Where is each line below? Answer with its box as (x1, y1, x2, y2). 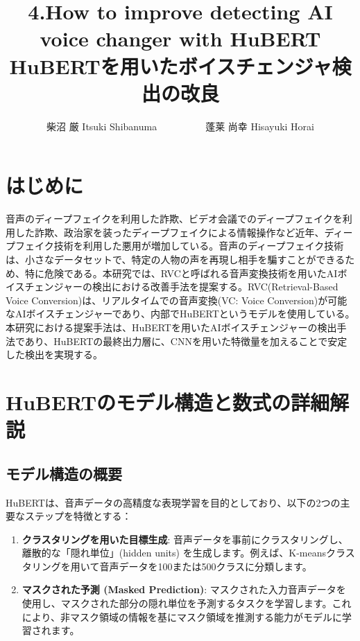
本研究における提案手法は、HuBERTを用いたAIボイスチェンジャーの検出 (6, 319, 337, 334)
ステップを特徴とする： (24, 509, 132, 523)
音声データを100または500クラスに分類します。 (99, 559, 312, 573)
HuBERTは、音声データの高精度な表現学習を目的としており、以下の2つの (6, 495, 341, 509)
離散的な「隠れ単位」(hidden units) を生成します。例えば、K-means (22, 545, 327, 560)
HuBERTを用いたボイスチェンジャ (9, 51, 332, 80)
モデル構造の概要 (6, 462, 122, 484)
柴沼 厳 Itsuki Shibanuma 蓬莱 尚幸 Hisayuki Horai (46, 118, 314, 133)
